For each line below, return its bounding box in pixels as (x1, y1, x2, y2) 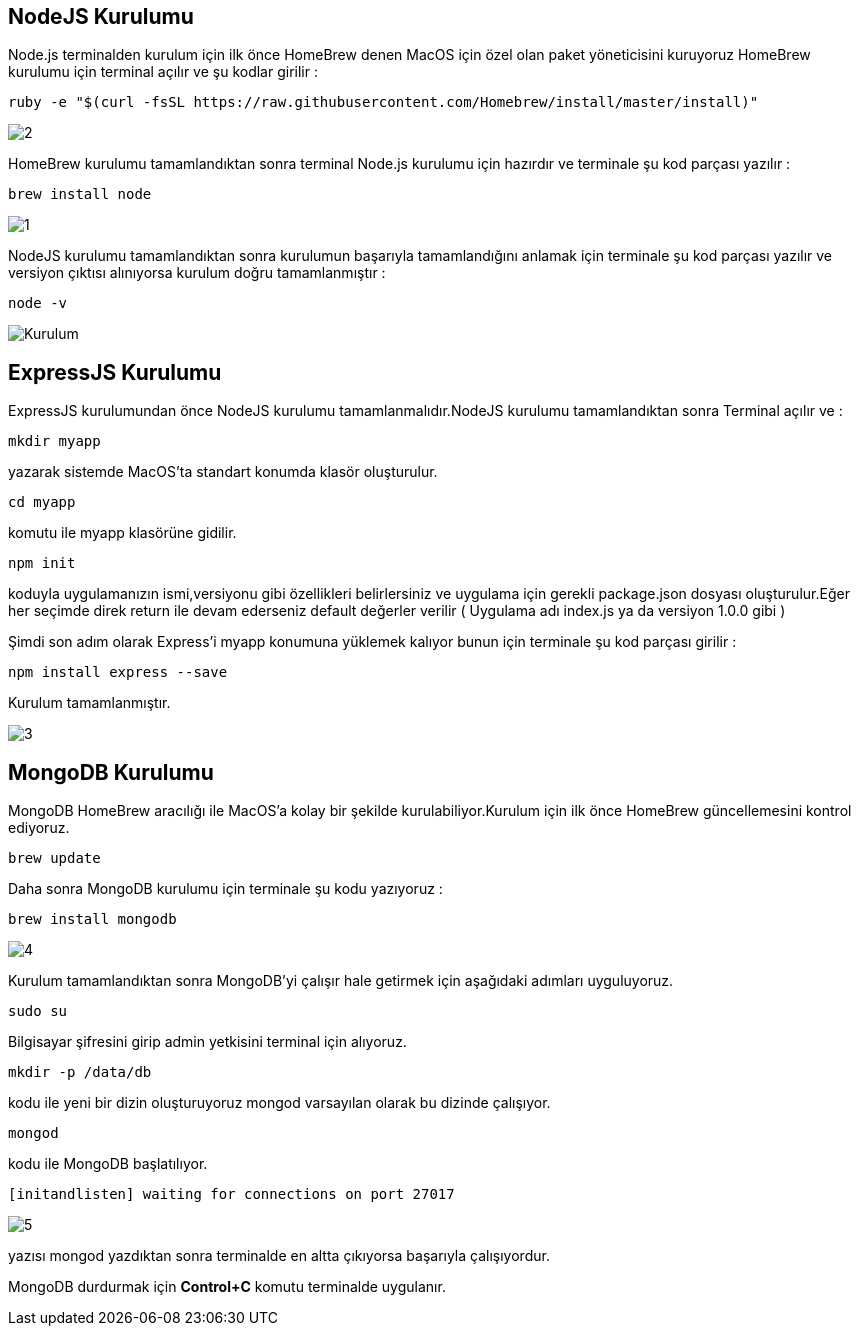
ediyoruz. (8, 819, 70, 837)
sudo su (8, 1003, 68, 1020)
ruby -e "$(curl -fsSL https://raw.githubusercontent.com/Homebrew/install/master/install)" (8, 94, 759, 111)
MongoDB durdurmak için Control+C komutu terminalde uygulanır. (8, 1278, 446, 1296)
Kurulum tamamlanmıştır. (8, 694, 171, 712)
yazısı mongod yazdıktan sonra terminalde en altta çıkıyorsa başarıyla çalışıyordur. (8, 1247, 550, 1265)
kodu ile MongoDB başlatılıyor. (8, 1155, 208, 1173)
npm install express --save (8, 664, 228, 681)
